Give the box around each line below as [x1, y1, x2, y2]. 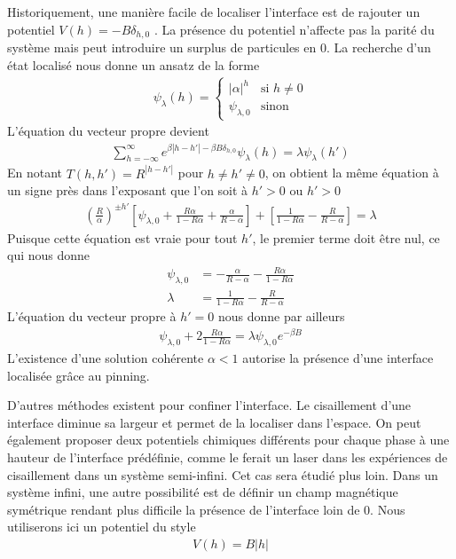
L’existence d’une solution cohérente [7, 348, 204, 366]
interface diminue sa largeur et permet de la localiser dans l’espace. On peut [7, 413, 421, 431]
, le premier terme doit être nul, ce [252, 228, 440, 247]
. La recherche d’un [326, 38, 431, 57]
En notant [7, 163, 63, 182]
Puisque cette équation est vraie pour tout [7, 228, 238, 247]
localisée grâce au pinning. [7, 366, 150, 384]
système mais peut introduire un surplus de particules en [7, 38, 317, 57]
